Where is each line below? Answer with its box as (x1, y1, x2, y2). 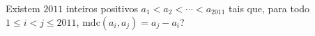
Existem (6, 1, 40, 15)
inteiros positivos (66, 1, 138, 15)
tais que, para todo (229, 1, 310, 15)
